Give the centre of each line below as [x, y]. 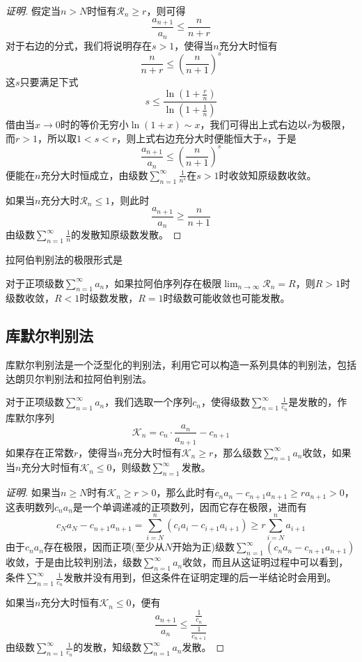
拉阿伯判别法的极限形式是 [64, 259]
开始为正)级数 [203, 547]
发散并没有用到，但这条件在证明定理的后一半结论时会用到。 [200, 577]
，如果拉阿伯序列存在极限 [163, 283]
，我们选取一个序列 [149, 402]
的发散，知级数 [108, 647]
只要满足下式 [49, 81]
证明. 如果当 [33, 492]
